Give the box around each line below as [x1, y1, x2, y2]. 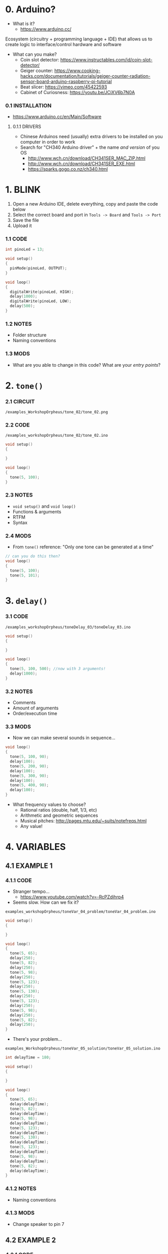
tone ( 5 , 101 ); [10, 573, 40, 578]
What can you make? [12, 51, 57, 57]
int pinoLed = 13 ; [5, 247, 44, 252]
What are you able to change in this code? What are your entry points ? [12, 362, 161, 368]
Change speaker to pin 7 [12, 1221, 65, 1227]
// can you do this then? [5, 554, 60, 559]
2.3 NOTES [5, 491, 33, 499]
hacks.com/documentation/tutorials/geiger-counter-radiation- [20, 73, 151, 79]
